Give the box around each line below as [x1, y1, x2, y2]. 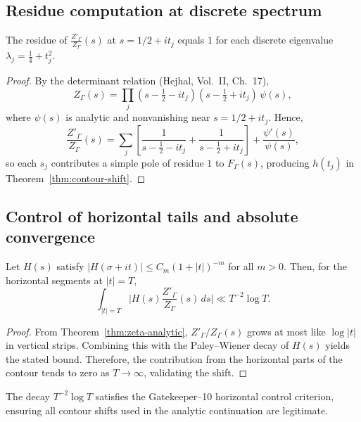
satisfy [56, 259, 84, 274]
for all [228, 259, 254, 274]
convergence [6, 226, 96, 248]
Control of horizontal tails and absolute [6, 205, 298, 226]
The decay [6, 388, 50, 403]
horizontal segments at [6, 272, 103, 287]
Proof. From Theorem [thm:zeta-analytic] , [6, 324, 188, 338]
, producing [260, 155, 310, 170]
